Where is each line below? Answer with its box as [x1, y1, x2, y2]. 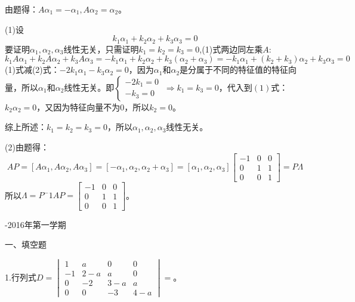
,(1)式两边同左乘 [199, 42, 263, 55]
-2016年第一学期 [5, 218, 66, 230]
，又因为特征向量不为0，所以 [36, 100, 150, 113]
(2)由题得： [5, 141, 49, 153]
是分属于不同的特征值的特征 [180, 63, 289, 76]
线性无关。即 [64, 81, 115, 93]
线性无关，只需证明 [63, 42, 139, 55]
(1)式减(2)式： [5, 63, 60, 76]
